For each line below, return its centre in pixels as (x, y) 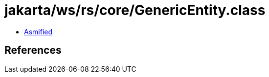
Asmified (38, 31)
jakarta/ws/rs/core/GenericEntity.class (135, 10)
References (33, 50)
